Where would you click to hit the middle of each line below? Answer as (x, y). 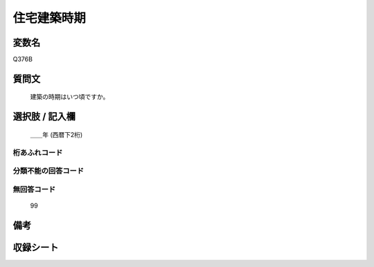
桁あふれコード (38, 152)
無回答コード (34, 189)
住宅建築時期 (50, 18)
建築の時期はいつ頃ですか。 (70, 97)
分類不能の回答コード (48, 171)
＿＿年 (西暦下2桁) (56, 134)
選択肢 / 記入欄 (44, 117)
